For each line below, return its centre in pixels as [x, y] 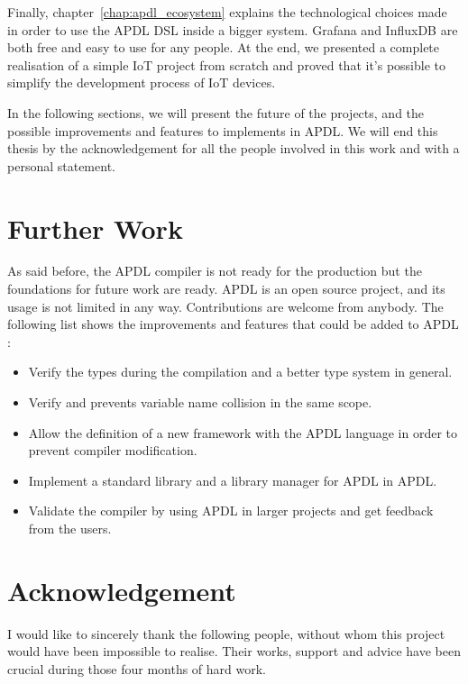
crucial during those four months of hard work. [137, 668]
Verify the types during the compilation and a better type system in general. [240, 372]
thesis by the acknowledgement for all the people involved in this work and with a [234, 148]
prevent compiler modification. [113, 450]
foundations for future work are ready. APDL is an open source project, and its [226, 289]
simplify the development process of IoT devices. [142, 82]
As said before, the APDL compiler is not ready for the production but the [215, 271]
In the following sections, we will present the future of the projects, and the [216, 112]
